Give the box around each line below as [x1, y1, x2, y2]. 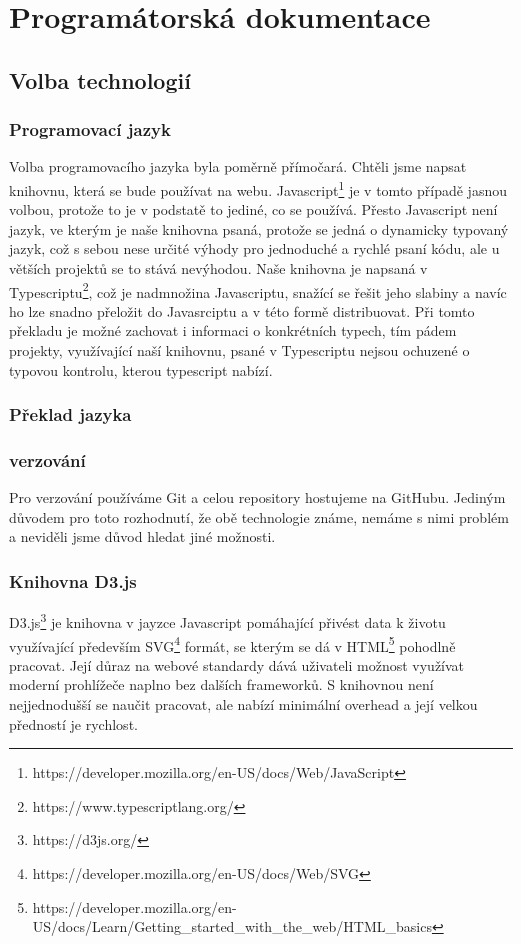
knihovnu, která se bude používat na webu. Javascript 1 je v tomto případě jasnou [9, 176, 507, 200]
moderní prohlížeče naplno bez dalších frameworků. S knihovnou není [9, 674, 434, 695]
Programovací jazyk [9, 117, 171, 142]
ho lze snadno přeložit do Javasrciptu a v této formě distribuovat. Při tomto [9, 300, 475, 321]
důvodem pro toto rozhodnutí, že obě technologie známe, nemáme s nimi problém [9, 506, 509, 527]
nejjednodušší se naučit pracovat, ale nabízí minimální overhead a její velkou [9, 693, 478, 714]
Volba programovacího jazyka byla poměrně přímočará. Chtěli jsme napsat [9, 156, 467, 177]
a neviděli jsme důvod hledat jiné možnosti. [9, 526, 276, 547]
